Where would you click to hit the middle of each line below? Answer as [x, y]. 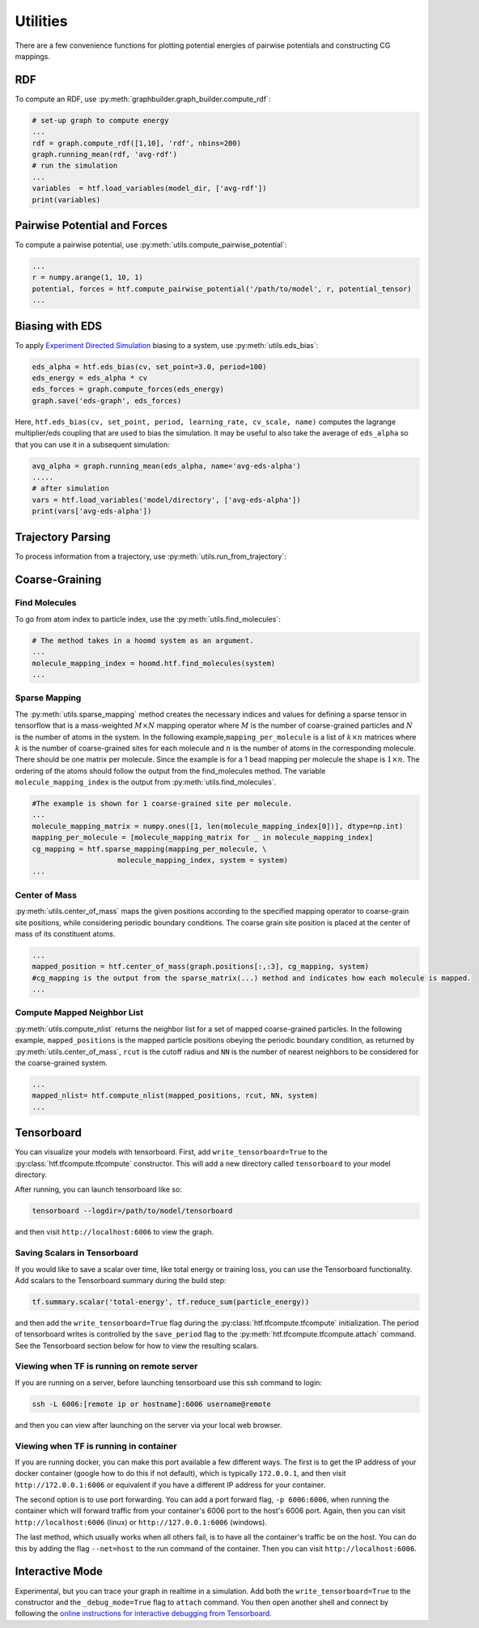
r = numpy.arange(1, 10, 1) [87, 278]
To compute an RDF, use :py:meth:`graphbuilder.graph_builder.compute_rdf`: [143, 99]
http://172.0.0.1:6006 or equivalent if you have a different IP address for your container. [170, 1485]
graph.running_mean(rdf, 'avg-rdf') [105, 154]
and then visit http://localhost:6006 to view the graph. [114, 1232]
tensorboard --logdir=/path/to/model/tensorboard [132, 1211]
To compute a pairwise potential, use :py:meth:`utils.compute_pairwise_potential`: [151, 245]
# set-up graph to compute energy [100, 120]
